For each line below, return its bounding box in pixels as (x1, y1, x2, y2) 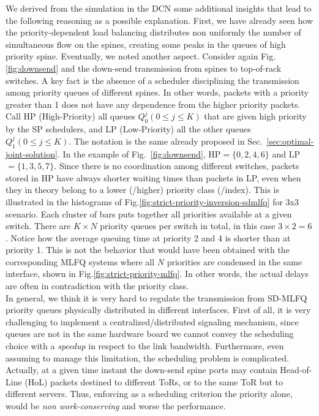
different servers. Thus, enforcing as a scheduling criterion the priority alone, (6, 387, 293, 400)
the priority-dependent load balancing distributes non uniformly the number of (6, 26, 301, 39)
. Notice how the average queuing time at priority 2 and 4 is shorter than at (6, 231, 291, 244)
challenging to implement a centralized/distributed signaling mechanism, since (6, 315, 299, 328)
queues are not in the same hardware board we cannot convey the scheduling (6, 327, 294, 340)
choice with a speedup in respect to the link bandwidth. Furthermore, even (6, 339, 284, 352)
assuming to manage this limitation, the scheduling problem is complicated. (6, 351, 289, 364)
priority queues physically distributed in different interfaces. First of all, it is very (6, 303, 311, 316)
